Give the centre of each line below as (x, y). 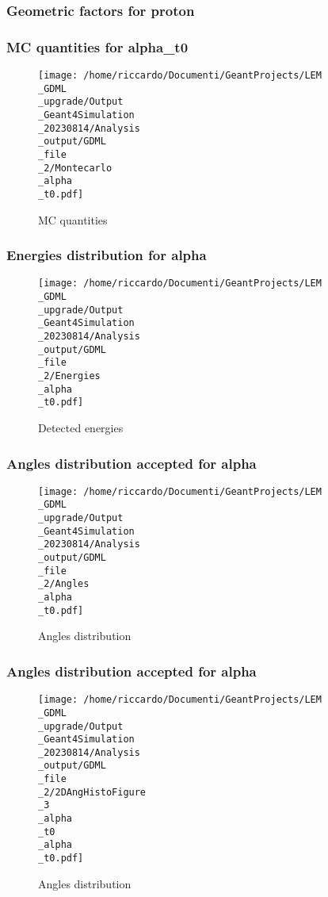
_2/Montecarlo (75, 168)
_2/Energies (69, 376)
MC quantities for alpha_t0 (97, 46)
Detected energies (81, 427)
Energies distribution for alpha (107, 255)
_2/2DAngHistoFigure (92, 792)
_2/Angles (64, 584)
